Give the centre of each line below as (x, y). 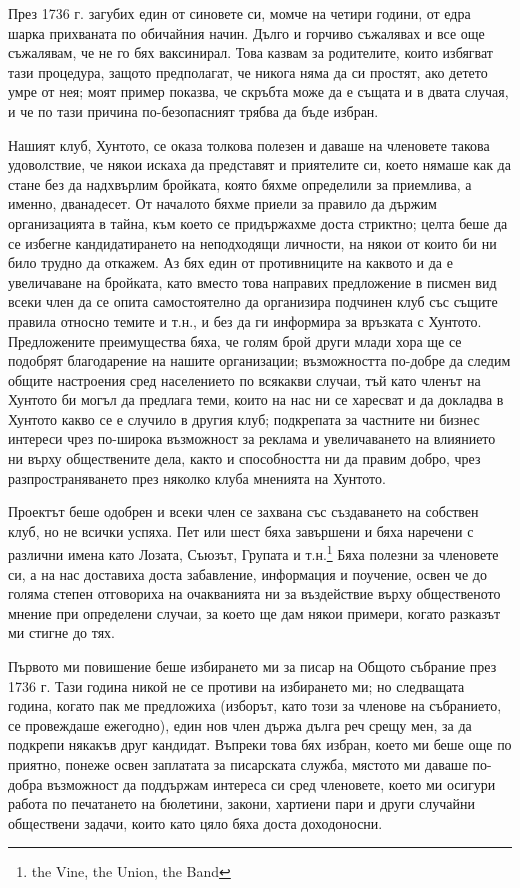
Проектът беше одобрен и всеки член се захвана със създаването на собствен (243, 511)
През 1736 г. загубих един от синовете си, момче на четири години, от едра (239, 13)
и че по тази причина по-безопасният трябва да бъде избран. (193, 110)
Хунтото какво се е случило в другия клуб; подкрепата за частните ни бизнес (244, 418)
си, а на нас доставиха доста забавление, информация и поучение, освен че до (247, 573)
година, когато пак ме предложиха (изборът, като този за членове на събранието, (255, 705)
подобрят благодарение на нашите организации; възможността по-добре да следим (259, 360)
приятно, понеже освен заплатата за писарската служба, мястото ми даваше (238, 764)
